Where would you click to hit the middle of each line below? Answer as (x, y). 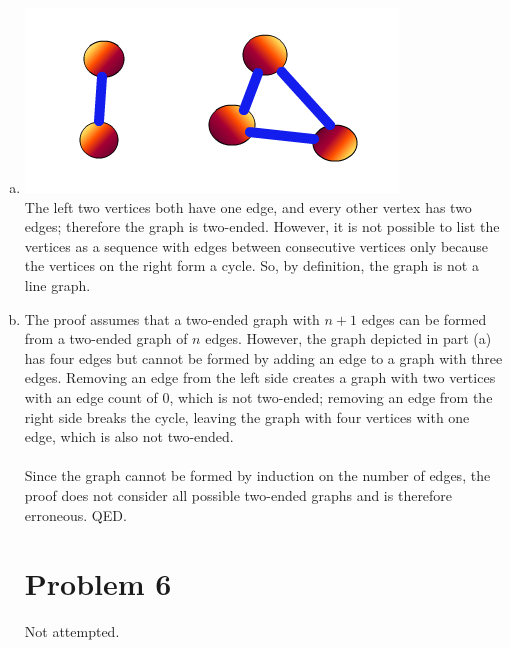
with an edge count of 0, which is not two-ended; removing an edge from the (258, 396)
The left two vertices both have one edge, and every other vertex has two (248, 206)
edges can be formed (424, 318)
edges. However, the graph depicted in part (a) (348, 338)
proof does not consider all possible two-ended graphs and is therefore (238, 494)
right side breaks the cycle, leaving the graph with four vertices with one (247, 416)
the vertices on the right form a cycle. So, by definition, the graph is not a (251, 265)
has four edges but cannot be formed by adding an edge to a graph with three (263, 357)
